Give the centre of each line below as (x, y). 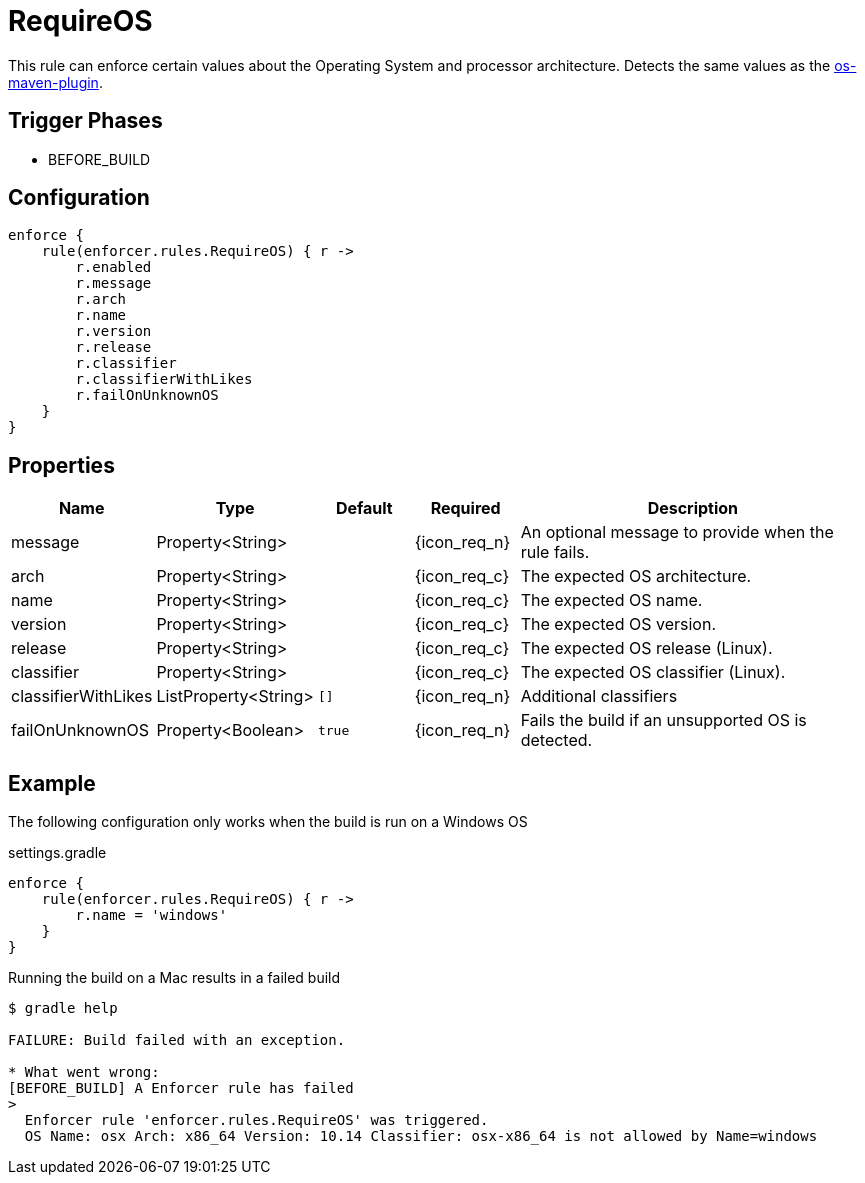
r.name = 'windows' (151, 915)
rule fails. (555, 552)
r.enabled (113, 267)
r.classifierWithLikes (164, 379)
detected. (556, 740)
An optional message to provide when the (677, 532)
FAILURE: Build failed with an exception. (177, 1040)
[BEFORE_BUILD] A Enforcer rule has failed (181, 1088)
